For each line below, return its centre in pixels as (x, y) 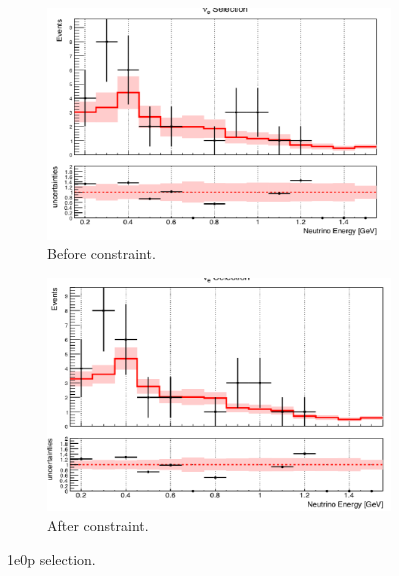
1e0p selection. (51, 558)
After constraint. (98, 524)
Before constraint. (101, 253)
